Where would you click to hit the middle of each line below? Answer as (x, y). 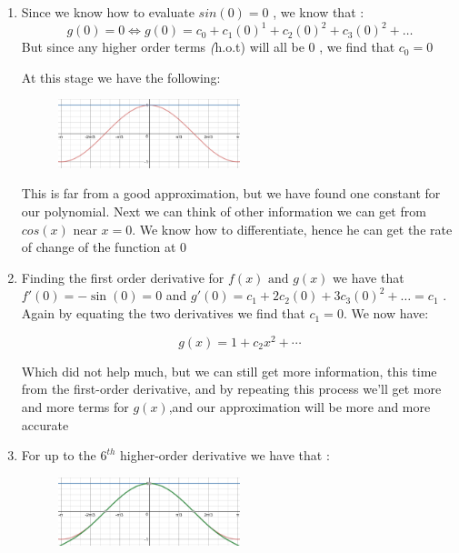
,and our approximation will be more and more (299, 406)
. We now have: (386, 313)
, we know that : (319, 12)
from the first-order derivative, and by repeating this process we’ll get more (231, 389)
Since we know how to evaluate (108, 12)
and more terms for (75, 406)
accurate (45, 424)
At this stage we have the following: (121, 77)
